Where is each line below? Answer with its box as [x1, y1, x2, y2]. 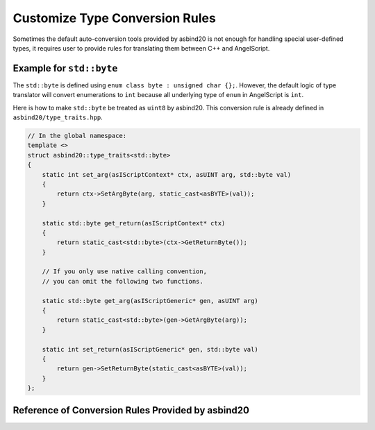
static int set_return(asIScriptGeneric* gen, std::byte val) [42, 345, 258, 353]
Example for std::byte [12, 62, 118, 74]
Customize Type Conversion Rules [12, 10, 217, 26]
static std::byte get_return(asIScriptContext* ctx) [42, 219, 226, 227]
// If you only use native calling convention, [42, 268, 208, 275]
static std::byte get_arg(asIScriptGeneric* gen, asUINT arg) [42, 297, 258, 304]
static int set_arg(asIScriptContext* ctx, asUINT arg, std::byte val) [42, 171, 292, 178]
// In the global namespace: [27, 132, 127, 139]
